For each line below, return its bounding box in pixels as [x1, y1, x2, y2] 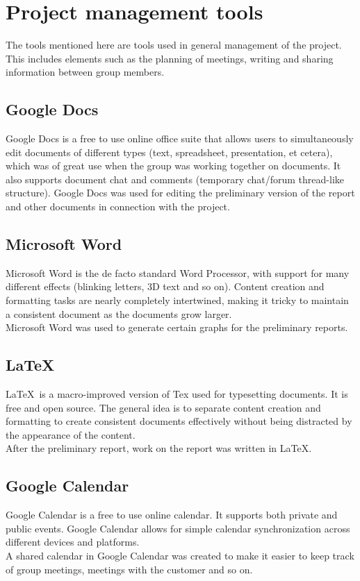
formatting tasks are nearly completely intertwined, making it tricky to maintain [6, 293, 349, 308]
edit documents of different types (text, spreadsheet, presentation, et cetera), [6, 144, 333, 159]
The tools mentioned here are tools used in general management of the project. [6, 37, 342, 52]
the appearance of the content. [6, 427, 136, 441]
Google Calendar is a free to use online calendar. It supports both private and [6, 507, 338, 522]
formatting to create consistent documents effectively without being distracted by [6, 414, 352, 428]
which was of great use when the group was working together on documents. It [6, 158, 341, 173]
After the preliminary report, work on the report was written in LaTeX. [6, 441, 312, 455]
